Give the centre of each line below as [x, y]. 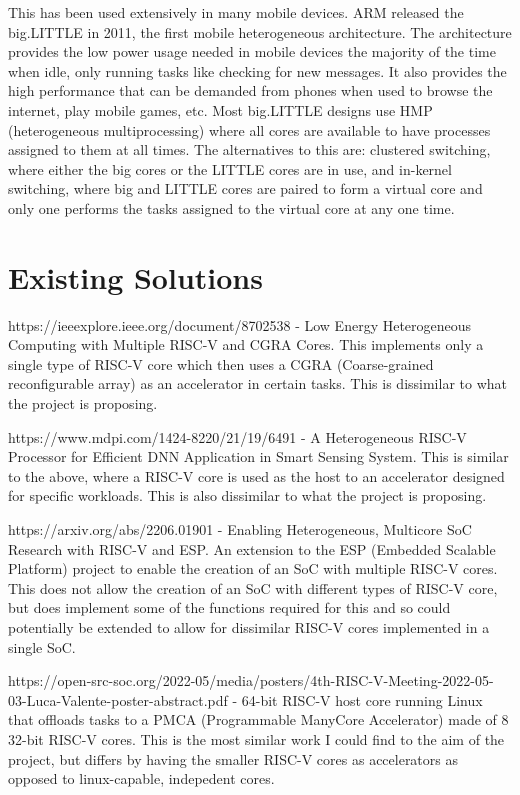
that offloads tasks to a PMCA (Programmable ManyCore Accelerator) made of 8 [258, 719]
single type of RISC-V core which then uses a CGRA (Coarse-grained [221, 363]
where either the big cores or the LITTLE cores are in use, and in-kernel [230, 168]
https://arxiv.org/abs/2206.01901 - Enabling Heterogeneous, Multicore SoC [240, 529]
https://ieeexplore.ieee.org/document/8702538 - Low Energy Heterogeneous [240, 324]
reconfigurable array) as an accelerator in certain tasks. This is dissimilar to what [257, 383]
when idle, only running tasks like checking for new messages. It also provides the [257, 70]
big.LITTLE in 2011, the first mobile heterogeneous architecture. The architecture [260, 31]
